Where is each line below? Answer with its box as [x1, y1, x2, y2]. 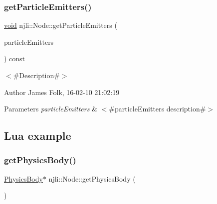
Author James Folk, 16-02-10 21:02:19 [4, 87, 120, 97]
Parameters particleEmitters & [4, 103, 97, 114]
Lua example [4, 128, 71, 143]
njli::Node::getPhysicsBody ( [48, 173, 136, 184]
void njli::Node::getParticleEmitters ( [4, 20, 117, 30]
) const [4, 53, 25, 64]
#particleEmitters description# [109, 103, 206, 114]
